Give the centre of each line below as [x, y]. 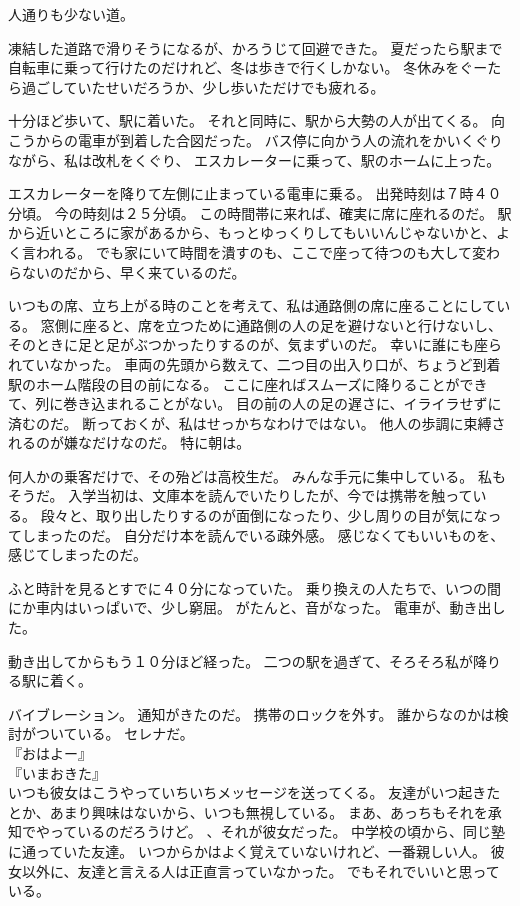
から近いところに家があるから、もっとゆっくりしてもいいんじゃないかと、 [252, 232]
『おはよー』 [50, 753]
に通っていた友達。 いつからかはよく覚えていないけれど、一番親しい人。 [247, 850]
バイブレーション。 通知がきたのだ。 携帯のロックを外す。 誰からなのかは [251, 713]
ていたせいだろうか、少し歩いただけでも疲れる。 [224, 86]
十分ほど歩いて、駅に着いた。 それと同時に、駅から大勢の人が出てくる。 [247, 120]
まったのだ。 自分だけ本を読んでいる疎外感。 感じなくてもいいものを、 [270, 534]
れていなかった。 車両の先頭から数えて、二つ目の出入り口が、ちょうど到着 [254, 363]
